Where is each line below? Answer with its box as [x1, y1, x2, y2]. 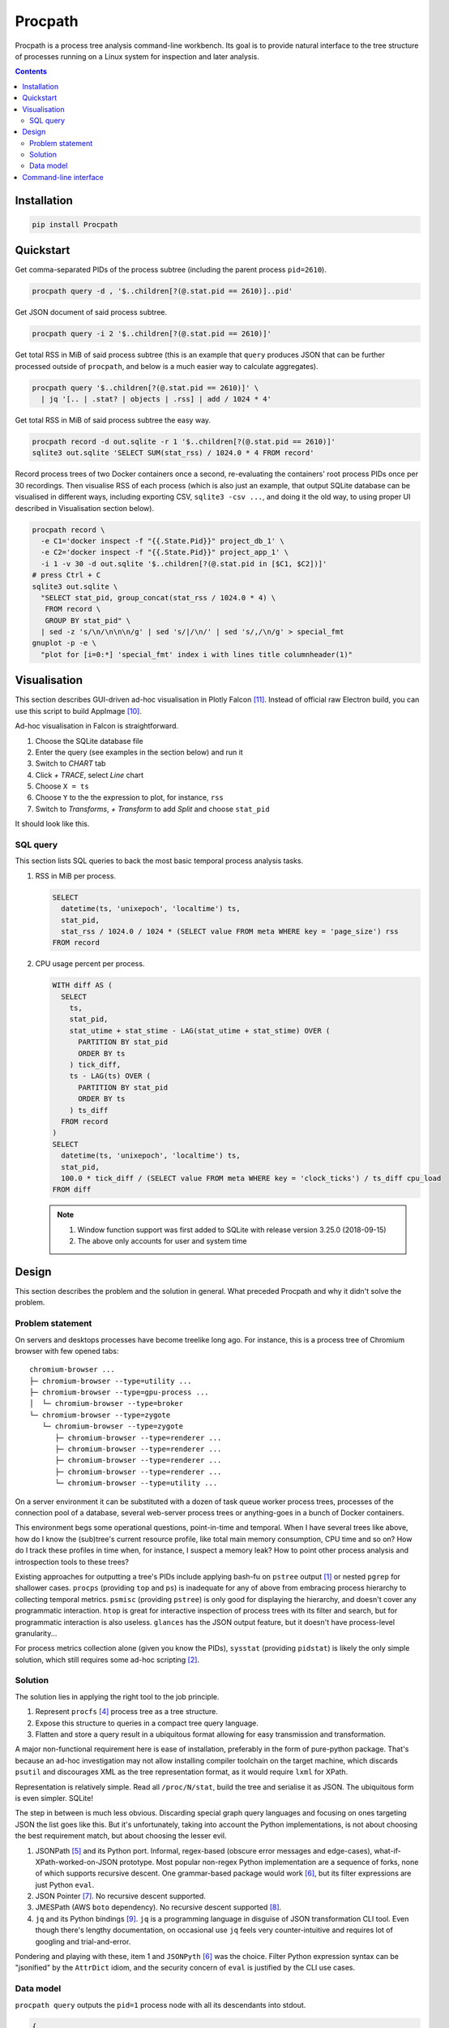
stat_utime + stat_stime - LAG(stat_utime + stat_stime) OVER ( [69, 1026, 331, 1035]
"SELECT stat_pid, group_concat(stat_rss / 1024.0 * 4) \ [41, 593, 276, 602]
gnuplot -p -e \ [32, 638, 97, 648]
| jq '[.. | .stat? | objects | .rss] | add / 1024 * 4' [41, 394, 272, 404]
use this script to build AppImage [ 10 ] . [15, 706, 142, 715]
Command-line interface [22, 172, 105, 182]
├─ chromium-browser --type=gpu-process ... [29, 1388, 210, 1397]
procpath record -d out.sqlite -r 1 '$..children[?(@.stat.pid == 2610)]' [32, 437, 336, 446]
